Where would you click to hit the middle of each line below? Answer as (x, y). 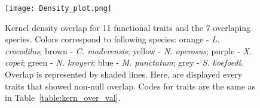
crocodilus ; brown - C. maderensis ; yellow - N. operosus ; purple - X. (129, 50)
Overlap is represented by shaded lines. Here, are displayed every (124, 74)
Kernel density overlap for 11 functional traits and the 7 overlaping (128, 27)
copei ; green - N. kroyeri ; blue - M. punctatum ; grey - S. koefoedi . (124, 62)
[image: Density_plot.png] (58, 8)
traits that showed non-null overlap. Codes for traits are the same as (130, 86)
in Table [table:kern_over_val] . (63, 98)
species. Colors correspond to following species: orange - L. (112, 39)
